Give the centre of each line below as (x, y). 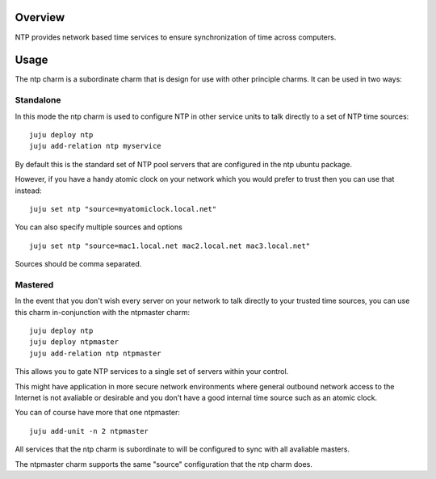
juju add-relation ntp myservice (95, 146)
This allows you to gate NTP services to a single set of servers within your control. (152, 372)
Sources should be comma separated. (78, 264)
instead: (28, 191)
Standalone (38, 100)
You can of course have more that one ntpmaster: (98, 413)
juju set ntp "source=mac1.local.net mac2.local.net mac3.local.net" (170, 246)
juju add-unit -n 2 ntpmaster (89, 431)
